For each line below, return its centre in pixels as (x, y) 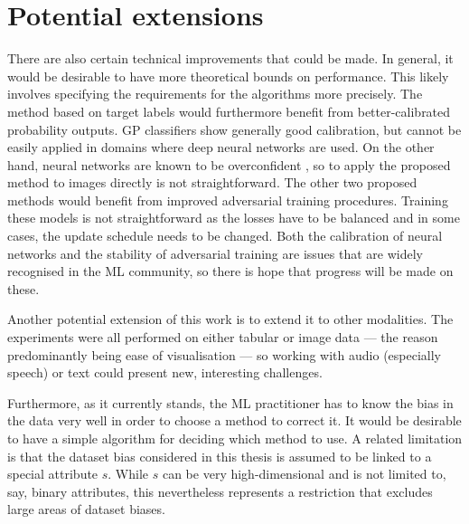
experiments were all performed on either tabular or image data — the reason (223, 337)
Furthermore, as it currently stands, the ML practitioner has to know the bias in (230, 402)
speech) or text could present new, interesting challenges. (165, 372)
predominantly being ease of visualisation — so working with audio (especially (224, 354)
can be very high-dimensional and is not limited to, (304, 474)
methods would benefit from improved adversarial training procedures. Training (228, 200)
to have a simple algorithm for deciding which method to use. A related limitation (235, 438)
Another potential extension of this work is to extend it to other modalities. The (230, 319)
